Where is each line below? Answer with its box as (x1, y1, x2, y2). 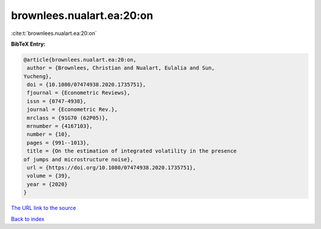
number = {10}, (27, 131, 71, 138)
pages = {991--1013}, (27, 139, 90, 146)
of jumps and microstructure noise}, (23, 156, 134, 163)
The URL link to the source (11, 205, 77, 212)
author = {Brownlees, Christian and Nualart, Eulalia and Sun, (27, 65, 215, 71)
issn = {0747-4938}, (27, 98, 87, 104)
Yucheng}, (23, 73, 52, 79)
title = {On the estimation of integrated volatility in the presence (27, 148, 237, 154)
